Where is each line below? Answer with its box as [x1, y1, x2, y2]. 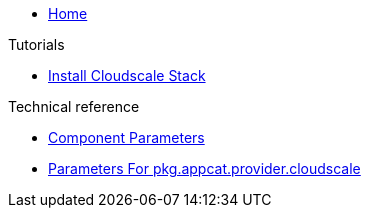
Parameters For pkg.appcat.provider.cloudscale [48, 160, 361, 177]
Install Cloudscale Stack [48, 67, 206, 84]
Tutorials [8, 36, 65, 53]
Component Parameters [48, 129, 205, 146]
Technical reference [8, 98, 140, 115]
